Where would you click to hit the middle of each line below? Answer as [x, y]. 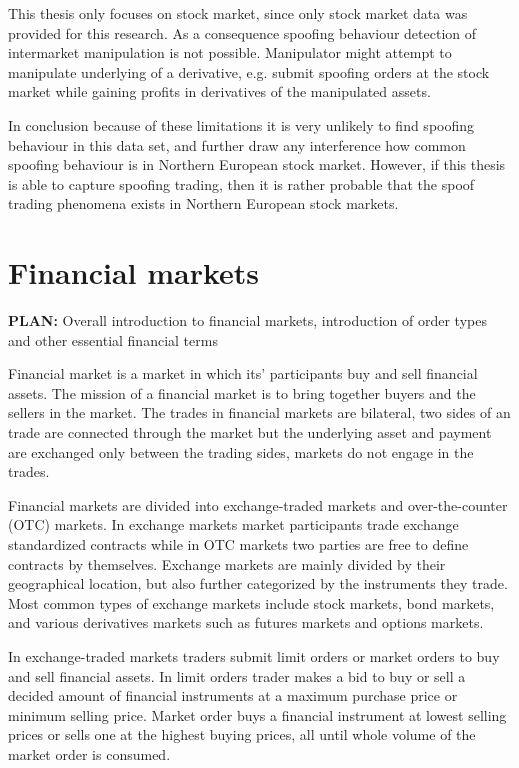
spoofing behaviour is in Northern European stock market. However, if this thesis [257, 164]
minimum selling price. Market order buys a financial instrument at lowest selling [257, 714]
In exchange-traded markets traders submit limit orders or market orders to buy [254, 655]
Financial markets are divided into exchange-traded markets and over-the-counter [258, 504]
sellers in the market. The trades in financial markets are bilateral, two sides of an [259, 412]
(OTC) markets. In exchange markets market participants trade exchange [233, 524]
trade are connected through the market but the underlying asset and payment [250, 432]
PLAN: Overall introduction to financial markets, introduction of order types [247, 320]
